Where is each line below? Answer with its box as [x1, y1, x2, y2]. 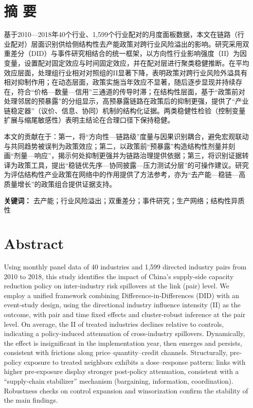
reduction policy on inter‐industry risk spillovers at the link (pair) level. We [4, 281, 229, 291]
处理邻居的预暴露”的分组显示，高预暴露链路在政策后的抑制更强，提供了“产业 [4, 96, 249, 106]
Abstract [4, 233, 64, 253]
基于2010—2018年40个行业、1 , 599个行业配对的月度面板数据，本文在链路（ [4, 29, 237, 39]
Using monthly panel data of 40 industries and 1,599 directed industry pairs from [4, 261, 247, 271]
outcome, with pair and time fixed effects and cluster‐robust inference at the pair [4, 309, 246, 319]
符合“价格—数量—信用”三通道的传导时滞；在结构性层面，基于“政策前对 [17, 86, 245, 96]
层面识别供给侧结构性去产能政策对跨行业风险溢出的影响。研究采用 [31, 38, 242, 49]
